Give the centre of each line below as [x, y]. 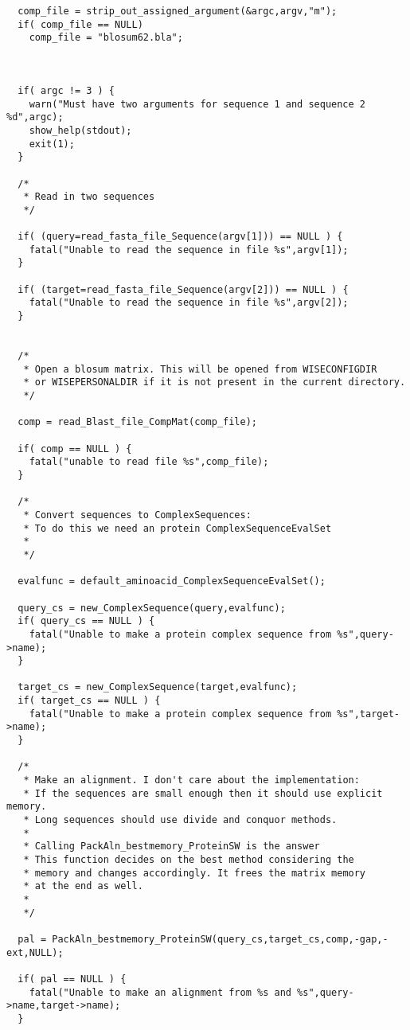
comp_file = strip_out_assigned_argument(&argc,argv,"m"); [178, 11]
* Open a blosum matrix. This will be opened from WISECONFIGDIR [200, 369]
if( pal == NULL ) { [72, 979]
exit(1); [52, 144]
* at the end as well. [83, 886]
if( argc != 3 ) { [66, 90]
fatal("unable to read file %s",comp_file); [149, 462]
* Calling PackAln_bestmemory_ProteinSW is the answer [172, 847]
